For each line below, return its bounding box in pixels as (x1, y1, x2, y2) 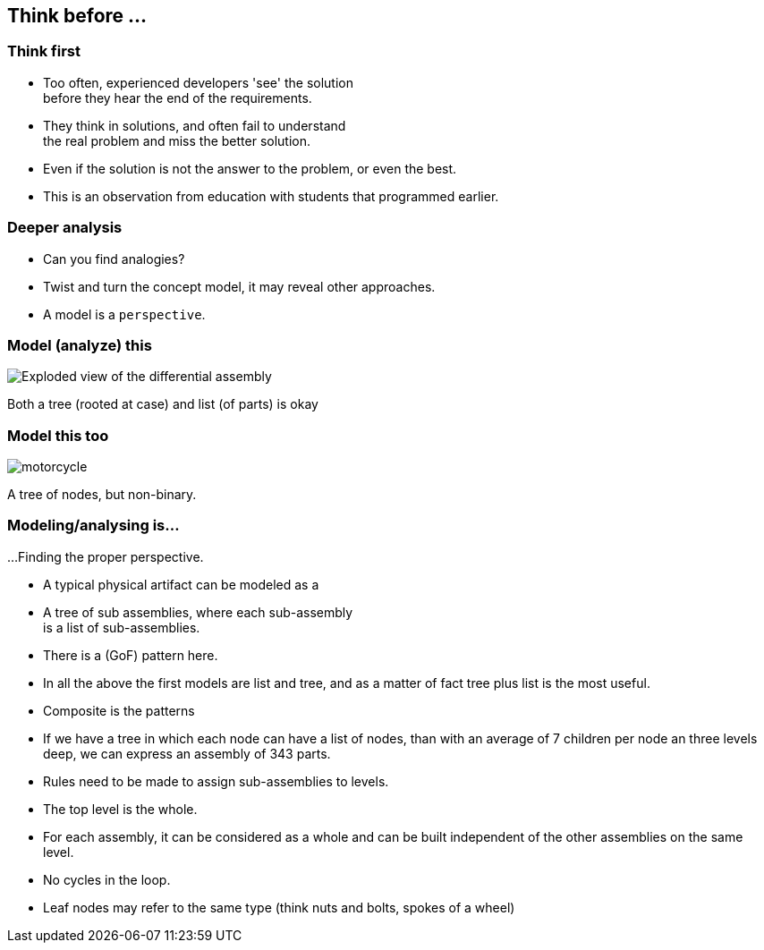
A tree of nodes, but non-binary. (7, 487, 197, 503)
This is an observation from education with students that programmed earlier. (43, 188, 499, 204)
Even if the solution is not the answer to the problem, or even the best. (43, 160, 457, 176)
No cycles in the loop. (43, 871, 171, 887)
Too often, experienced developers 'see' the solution (43, 74, 353, 90)
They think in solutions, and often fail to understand (43, 117, 346, 133)
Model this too (7, 426, 109, 445)
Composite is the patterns (43, 702, 195, 718)
